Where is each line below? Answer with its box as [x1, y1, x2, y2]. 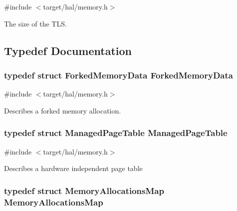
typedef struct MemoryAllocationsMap [4, 184, 164, 196]
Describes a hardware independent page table [4, 163, 143, 173]
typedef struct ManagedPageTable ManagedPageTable [4, 126, 228, 139]
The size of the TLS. [4, 18, 67, 28]
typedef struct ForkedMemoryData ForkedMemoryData [4, 68, 233, 81]
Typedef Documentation [4, 42, 132, 58]
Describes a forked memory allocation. [4, 105, 121, 115]
